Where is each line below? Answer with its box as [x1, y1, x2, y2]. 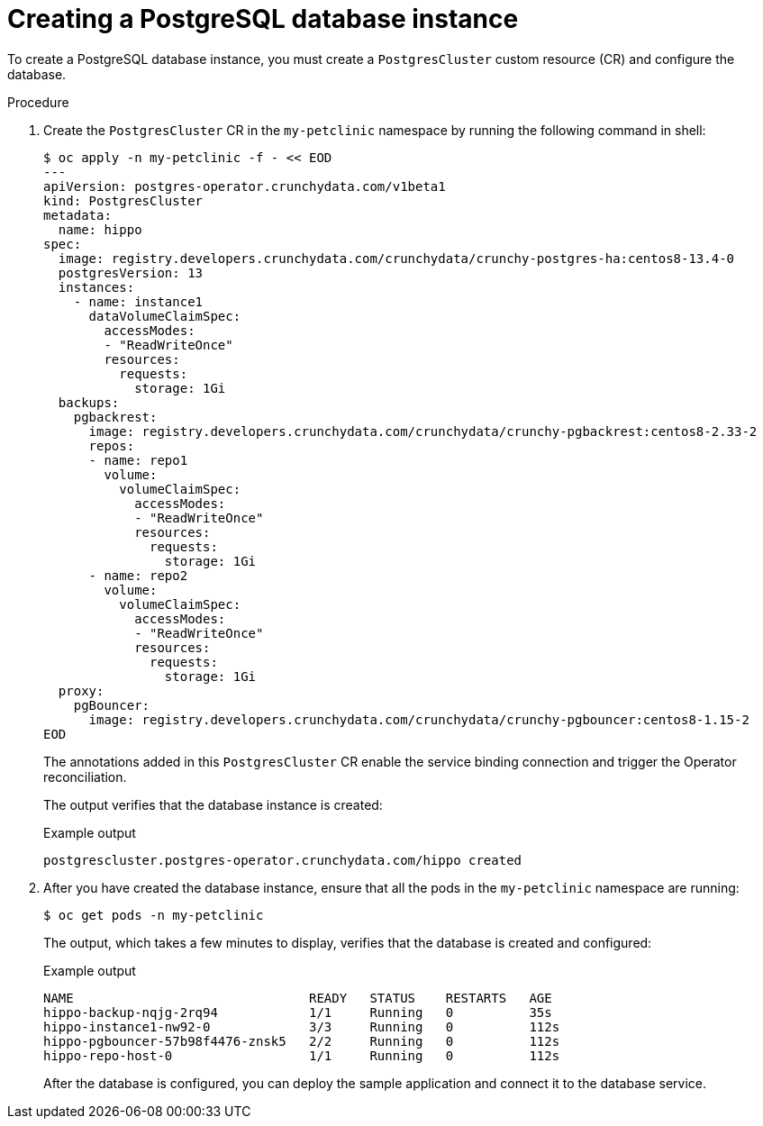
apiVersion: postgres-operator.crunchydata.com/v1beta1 [43, 178, 446, 194]
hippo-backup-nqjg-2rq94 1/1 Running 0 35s [43, 1004, 552, 1020]
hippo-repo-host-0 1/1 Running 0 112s [43, 1048, 560, 1063]
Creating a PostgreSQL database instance [7, 4, 519, 34]
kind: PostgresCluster [43, 193, 204, 208]
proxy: [58, 683, 104, 698]
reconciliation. [43, 768, 127, 785]
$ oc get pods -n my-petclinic [43, 907, 264, 922]
